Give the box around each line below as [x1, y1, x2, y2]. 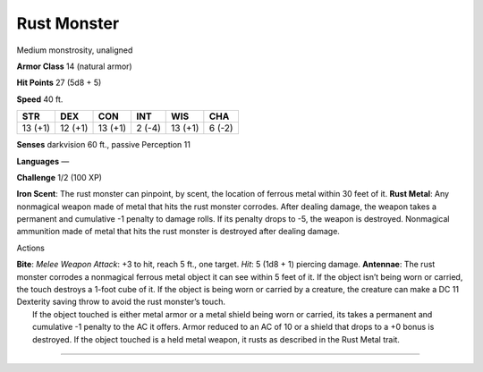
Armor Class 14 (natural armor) [16, 61, 133, 72]
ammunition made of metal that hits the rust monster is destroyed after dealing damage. [16, 226, 340, 237]
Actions [16, 242, 45, 253]
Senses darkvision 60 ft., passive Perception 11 [16, 139, 191, 150]
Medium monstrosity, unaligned [16, 45, 133, 55]
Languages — [16, 156, 70, 166]
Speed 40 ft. [16, 94, 64, 105]
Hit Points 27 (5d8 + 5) [16, 77, 102, 89]
